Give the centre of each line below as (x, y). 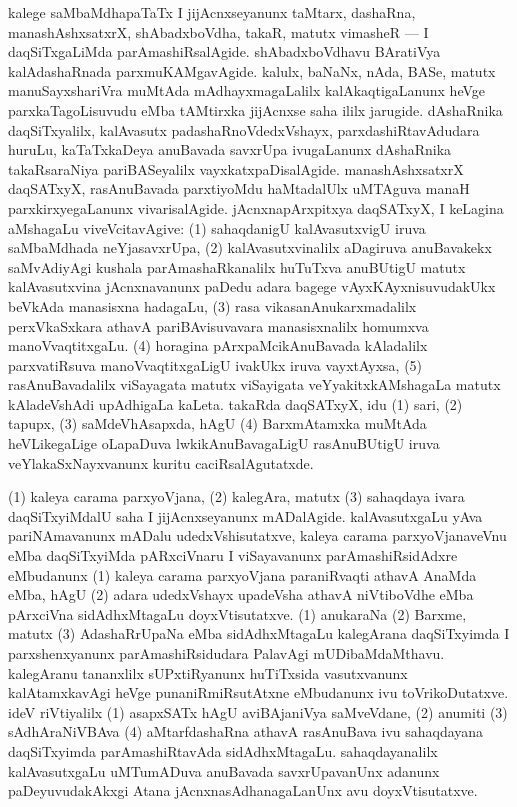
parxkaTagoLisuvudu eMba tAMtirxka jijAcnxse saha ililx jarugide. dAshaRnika (255, 109)
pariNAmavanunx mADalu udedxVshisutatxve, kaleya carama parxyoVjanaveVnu (257, 535)
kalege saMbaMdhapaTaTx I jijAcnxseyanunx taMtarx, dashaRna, (212, 12)
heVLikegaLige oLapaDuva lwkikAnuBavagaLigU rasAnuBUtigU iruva (224, 443)
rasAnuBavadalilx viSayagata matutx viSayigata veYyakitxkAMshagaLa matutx (254, 384)
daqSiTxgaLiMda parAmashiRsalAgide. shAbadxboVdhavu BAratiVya (224, 51)
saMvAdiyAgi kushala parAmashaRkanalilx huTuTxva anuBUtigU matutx (237, 266)
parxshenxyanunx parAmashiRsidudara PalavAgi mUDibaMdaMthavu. (226, 653)
